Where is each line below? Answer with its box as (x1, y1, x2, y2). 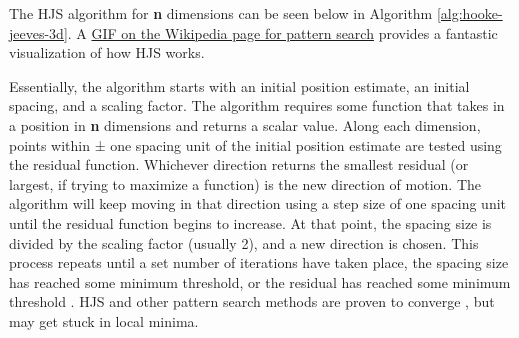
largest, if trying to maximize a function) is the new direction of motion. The (9, 173, 481, 194)
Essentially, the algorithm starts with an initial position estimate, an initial (9, 75, 470, 96)
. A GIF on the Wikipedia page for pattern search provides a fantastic (67, 22, 498, 43)
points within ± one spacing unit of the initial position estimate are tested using (9, 134, 502, 155)
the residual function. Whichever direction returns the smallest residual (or (9, 154, 469, 175)
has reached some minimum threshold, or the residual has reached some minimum (9, 271, 511, 292)
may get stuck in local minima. (9, 310, 199, 331)
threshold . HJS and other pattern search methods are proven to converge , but (9, 291, 495, 312)
